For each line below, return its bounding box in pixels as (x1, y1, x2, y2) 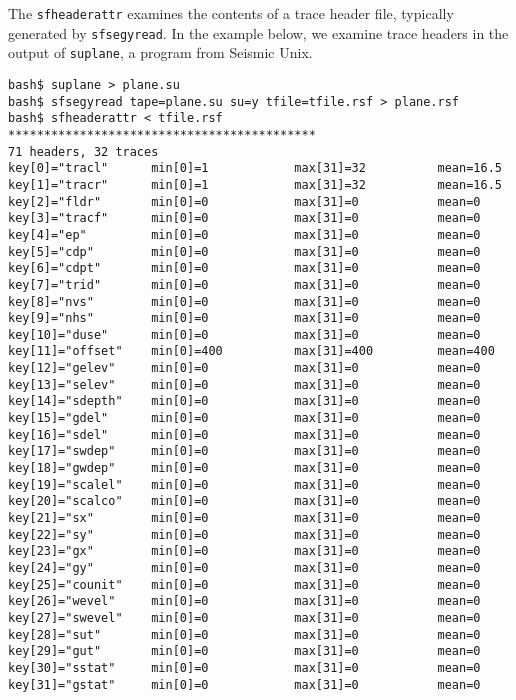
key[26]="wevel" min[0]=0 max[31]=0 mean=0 (8, 594, 481, 609)
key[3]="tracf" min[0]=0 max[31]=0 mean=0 (8, 211, 481, 226)
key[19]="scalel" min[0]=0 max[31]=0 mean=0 (8, 477, 481, 492)
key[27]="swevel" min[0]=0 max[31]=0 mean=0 (8, 610, 481, 625)
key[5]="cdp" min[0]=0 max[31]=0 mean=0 (8, 244, 481, 259)
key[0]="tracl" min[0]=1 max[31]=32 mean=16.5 (8, 161, 502, 176)
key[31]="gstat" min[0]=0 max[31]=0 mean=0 (8, 677, 481, 692)
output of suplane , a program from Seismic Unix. (8, 42, 313, 63)
